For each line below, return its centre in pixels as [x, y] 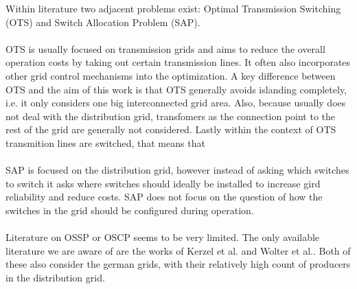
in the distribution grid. [55, 277]
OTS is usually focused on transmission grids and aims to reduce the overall [165, 48]
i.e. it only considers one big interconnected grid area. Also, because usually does [176, 103]
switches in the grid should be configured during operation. [130, 210]
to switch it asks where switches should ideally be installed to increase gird [163, 183]
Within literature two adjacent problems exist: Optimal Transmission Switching [173, 8]
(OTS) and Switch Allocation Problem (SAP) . [103, 22]
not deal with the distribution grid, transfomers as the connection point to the [171, 116]
